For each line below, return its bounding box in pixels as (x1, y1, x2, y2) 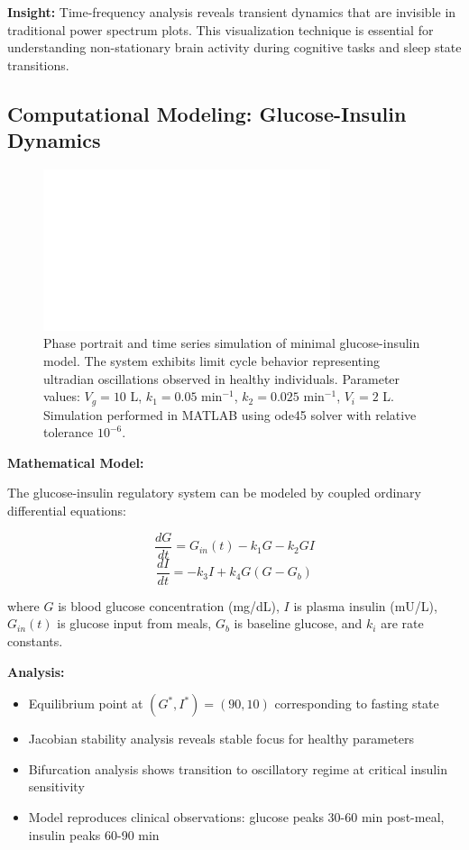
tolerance (43, 423, 94, 442)
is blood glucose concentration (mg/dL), (58, 596, 280, 615)
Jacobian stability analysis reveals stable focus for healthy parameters (28, 729, 414, 748)
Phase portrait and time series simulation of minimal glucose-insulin (43, 334, 420, 352)
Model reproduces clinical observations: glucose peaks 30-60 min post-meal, (28, 807, 445, 826)
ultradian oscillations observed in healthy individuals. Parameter (43, 369, 400, 388)
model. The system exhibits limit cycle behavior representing (43, 352, 380, 370)
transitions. (7, 55, 69, 74)
